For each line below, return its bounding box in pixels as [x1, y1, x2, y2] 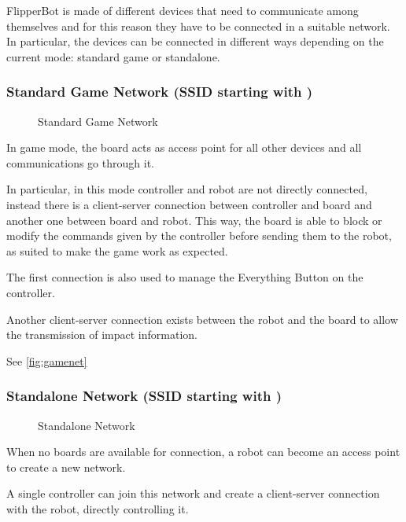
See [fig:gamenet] [6, 352, 87, 369]
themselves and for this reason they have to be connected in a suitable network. [6, 17, 390, 34]
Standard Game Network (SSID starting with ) [6, 82, 312, 101]
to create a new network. [6, 458, 126, 475]
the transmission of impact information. [6, 326, 197, 343]
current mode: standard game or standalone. [6, 48, 220, 64]
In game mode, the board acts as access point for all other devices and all [6, 139, 362, 156]
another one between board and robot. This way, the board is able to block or [6, 211, 382, 228]
